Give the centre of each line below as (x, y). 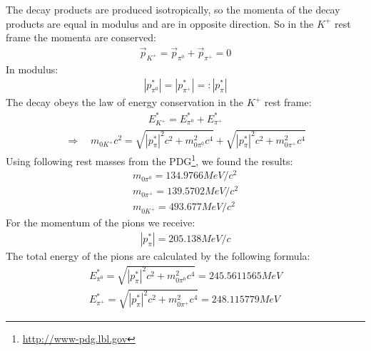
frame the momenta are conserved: (81, 37)
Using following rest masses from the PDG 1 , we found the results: (149, 159)
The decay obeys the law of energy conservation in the (125, 102)
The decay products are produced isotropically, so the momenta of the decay (173, 9)
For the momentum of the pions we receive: (101, 222)
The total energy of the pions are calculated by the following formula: (158, 255)
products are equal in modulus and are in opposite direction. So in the (160, 23)
